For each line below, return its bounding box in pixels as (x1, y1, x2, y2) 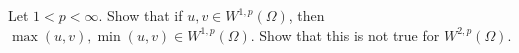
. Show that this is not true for (250, 24, 440, 45)
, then (288, 5, 325, 25)
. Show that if (98, 5, 183, 25)
